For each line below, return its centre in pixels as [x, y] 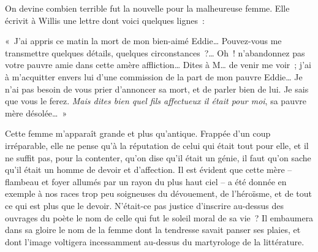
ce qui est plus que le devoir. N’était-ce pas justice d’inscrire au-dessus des [144, 205]
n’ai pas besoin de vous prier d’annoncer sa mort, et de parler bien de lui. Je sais [157, 89]
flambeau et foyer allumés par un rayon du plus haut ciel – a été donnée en [146, 181]
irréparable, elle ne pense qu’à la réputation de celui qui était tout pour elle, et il [157, 145]
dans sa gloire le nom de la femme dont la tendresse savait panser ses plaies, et [153, 230]
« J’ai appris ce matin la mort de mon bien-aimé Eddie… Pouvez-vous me [143, 41]
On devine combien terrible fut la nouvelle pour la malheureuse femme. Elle [147, 8]
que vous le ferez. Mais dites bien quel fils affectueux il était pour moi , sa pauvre [156, 101]
